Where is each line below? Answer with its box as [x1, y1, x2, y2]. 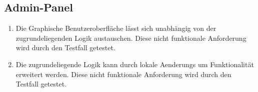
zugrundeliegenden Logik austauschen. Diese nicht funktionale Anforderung [15, 32, 246, 43]
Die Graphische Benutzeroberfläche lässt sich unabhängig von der [15, 23, 216, 33]
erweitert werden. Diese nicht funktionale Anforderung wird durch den [15, 69, 231, 79]
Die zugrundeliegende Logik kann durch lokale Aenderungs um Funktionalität [15, 59, 254, 69]
